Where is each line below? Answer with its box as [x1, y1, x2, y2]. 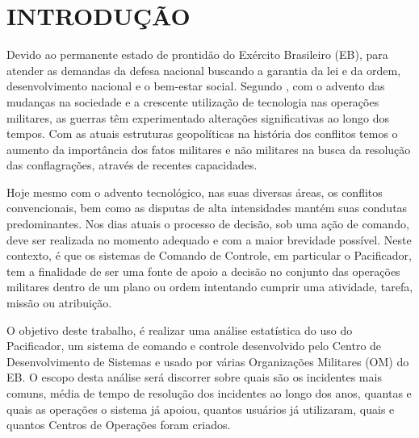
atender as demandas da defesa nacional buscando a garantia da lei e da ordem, [6, 61, 401, 78]
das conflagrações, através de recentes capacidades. [6, 156, 258, 173]
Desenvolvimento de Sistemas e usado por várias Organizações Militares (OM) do [6, 352, 409, 369]
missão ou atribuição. [6, 294, 112, 311]
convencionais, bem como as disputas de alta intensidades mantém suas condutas [6, 199, 408, 216]
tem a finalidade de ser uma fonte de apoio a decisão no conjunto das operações [6, 262, 400, 279]
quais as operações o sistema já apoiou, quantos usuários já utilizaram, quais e [6, 400, 395, 417]
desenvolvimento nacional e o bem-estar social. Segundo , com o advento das [6, 77, 385, 94]
